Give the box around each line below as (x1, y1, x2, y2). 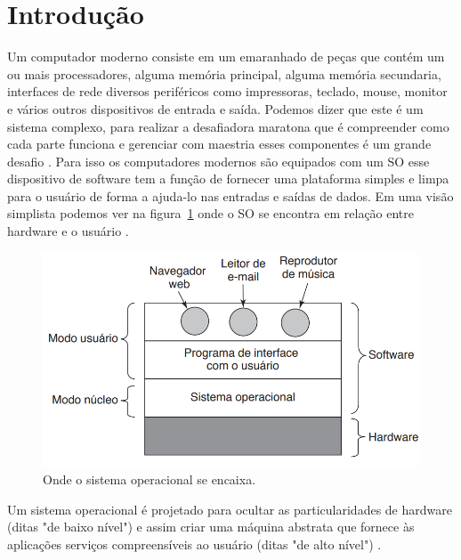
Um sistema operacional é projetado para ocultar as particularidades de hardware (7, 499, 452, 518)
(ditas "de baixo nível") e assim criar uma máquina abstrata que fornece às (7, 517, 415, 536)
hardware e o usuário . (7, 222, 129, 240)
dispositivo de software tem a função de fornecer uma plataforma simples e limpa (7, 169, 449, 188)
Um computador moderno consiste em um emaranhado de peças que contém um (7, 47, 445, 66)
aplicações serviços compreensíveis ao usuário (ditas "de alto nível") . (7, 534, 382, 553)
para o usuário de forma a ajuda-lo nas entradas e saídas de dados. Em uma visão (7, 186, 454, 205)
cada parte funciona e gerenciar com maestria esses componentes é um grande (7, 134, 432, 153)
